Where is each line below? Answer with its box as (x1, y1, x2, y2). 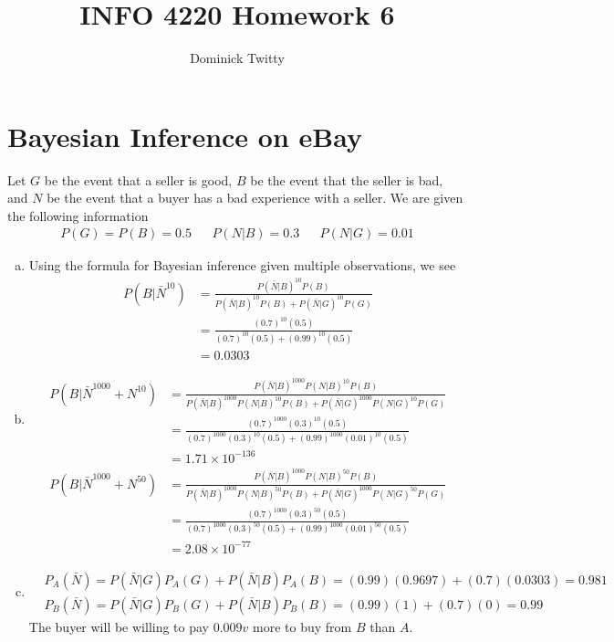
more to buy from (253, 616, 352, 636)
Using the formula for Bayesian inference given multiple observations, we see (28, 256, 456, 275)
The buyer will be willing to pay (28, 616, 210, 636)
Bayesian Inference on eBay (7, 117, 362, 154)
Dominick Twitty (190, 48, 285, 68)
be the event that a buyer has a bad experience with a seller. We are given (47, 188, 463, 207)
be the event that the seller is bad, (250, 170, 443, 189)
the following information (7, 205, 149, 225)
